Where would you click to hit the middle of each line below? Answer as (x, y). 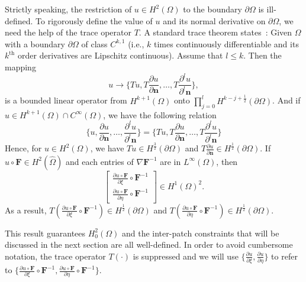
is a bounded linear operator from (66, 100)
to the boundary (212, 9)
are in (170, 161)
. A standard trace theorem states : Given (215, 32)
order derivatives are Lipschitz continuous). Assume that (120, 55)
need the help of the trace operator (68, 32)
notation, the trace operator (55, 256)
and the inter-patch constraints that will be (200, 233)
